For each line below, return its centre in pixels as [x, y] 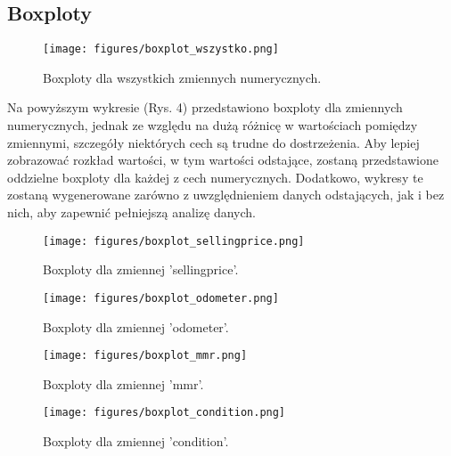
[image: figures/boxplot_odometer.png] [161, 298]
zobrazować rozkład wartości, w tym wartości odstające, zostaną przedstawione [223, 160]
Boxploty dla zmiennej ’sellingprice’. [141, 269]
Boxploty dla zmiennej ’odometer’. [136, 326]
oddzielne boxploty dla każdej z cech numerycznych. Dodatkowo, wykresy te [215, 177]
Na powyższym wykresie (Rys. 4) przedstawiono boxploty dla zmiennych [205, 107]
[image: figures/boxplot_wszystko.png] [161, 49]
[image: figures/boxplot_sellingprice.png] [174, 241]
